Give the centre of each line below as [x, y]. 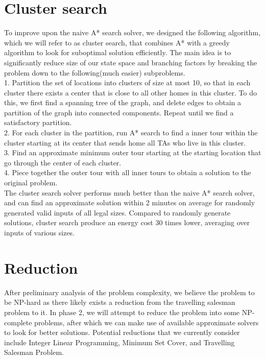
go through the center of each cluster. [63, 162]
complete [18, 322]
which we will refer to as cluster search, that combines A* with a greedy [117, 42]
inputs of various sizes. [40, 232]
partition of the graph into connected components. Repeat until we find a [119, 112]
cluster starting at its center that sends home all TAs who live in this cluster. [125, 142]
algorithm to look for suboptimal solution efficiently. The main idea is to [118, 52]
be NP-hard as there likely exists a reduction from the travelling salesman [120, 302]
